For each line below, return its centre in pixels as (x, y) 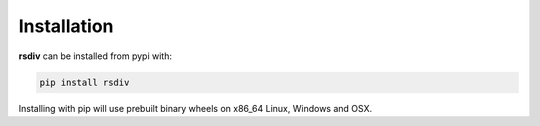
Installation (66, 26)
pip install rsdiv (84, 82)
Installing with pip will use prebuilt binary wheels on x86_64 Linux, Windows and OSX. (195, 108)
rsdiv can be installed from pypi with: (95, 56)
